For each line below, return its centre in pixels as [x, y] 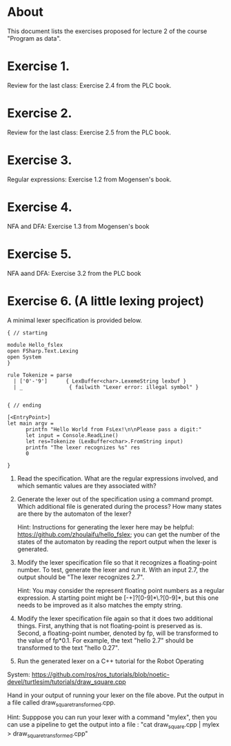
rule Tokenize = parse [40, 375]
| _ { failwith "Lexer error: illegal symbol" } [106, 387]
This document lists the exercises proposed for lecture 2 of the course [107, 31]
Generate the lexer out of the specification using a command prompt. [115, 499]
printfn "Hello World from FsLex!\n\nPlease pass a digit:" [113, 429]
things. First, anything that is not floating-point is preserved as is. [110, 625]
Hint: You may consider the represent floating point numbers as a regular [121, 590]
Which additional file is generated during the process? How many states [119, 506]
